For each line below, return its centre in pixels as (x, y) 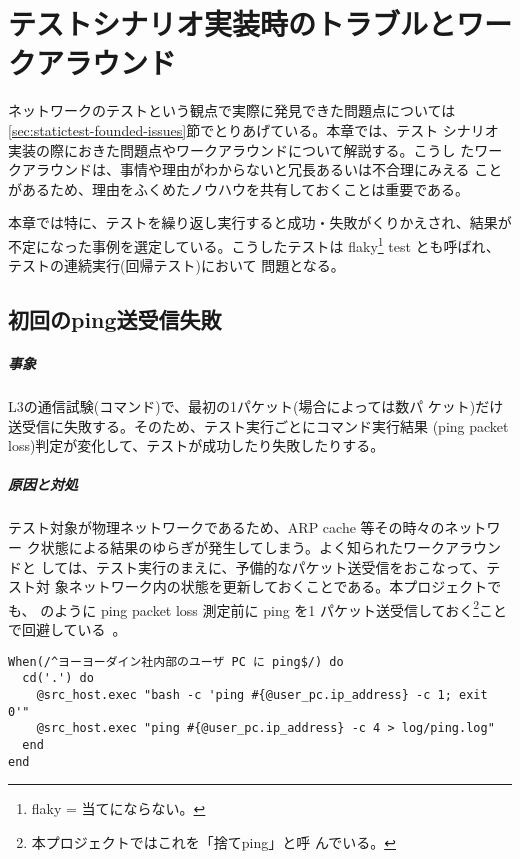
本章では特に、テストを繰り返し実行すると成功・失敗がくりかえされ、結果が (260, 222)
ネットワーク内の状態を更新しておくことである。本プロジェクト (278, 586)
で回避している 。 (67, 629)
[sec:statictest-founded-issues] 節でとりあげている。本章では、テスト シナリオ (253, 129)
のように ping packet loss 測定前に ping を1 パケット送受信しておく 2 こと (273, 608)
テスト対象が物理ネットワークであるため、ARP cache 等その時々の (226, 527)
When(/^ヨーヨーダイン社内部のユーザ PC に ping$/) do (176, 661)
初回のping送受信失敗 (115, 319)
